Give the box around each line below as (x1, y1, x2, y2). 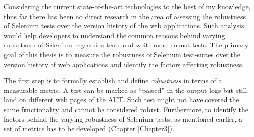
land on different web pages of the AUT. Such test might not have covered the (4, 94, 239, 105)
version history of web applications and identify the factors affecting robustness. (4, 59, 244, 69)
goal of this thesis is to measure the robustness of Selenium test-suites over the (4, 49, 240, 59)
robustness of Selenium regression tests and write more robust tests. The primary (4, 40, 249, 50)
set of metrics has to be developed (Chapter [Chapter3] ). (4, 123, 174, 134)
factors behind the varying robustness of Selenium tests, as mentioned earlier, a (4, 114, 243, 124)
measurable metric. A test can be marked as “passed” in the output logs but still (4, 85, 247, 95)
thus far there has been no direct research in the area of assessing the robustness (4, 11, 246, 21)
